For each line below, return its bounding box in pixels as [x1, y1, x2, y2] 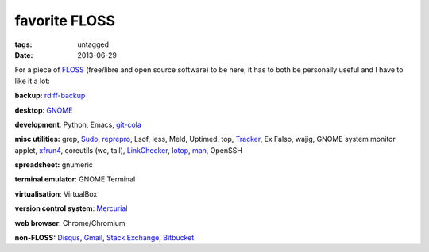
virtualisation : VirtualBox [14, 189, 98, 198]
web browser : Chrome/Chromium [14, 218, 126, 227]
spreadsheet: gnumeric [14, 160, 93, 170]
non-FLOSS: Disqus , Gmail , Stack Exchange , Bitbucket [14, 233, 195, 242]
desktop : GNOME [14, 105, 73, 115]
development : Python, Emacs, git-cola [14, 120, 142, 129]
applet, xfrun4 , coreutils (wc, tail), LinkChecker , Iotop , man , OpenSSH [14, 145, 242, 155]
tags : [14, 40, 33, 49]
